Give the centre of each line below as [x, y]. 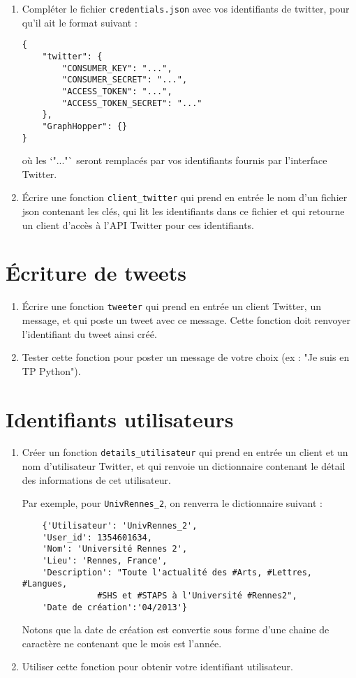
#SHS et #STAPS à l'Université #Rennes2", [197, 595]
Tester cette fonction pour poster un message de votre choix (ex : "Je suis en [186, 357]
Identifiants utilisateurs [120, 419]
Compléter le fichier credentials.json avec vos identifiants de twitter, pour [186, 8]
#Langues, [45, 584]
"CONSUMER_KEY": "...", [117, 68]
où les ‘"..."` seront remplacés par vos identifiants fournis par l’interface [175, 160]
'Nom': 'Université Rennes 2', [115, 549]
